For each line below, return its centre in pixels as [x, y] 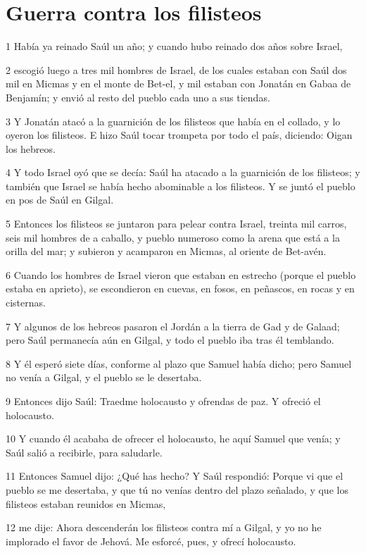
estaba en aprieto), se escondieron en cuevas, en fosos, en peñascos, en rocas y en [180, 288]
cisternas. [26, 303]
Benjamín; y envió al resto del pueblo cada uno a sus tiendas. [138, 97]
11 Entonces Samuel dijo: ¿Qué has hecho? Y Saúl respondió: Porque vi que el [175, 476]
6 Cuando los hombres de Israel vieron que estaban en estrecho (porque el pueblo [181, 274]
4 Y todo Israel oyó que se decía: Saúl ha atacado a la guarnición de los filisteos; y [183, 172]
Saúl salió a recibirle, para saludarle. [84, 452]
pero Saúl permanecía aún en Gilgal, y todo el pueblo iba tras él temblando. [170, 340]
